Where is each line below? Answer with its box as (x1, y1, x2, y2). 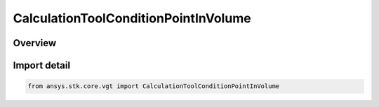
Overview (13, 37, 57, 49)
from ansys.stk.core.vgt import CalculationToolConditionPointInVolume (27, 83, 280, 90)
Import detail (13, 59, 70, 71)
